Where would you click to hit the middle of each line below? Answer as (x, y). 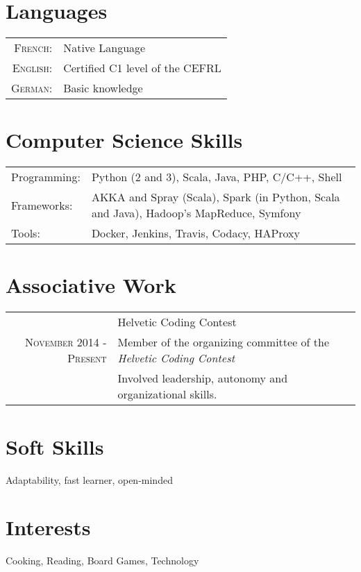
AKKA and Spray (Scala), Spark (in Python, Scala (216, 197)
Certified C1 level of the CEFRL (142, 68)
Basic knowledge (103, 88)
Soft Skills (55, 446)
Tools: (26, 233)
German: (32, 88)
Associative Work (91, 285)
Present (87, 358)
